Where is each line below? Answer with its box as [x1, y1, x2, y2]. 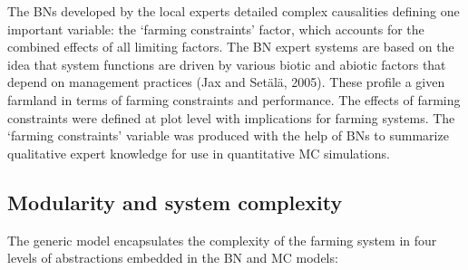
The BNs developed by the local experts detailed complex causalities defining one [7, 2, 460, 20]
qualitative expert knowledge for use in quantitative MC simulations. [7, 143, 390, 162]
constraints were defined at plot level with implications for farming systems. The [7, 108, 455, 127]
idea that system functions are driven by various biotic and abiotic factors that [7, 54, 446, 73]
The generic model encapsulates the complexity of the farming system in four [7, 230, 437, 249]
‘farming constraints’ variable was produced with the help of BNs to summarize [7, 126, 449, 145]
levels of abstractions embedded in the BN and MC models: [7, 248, 338, 267]
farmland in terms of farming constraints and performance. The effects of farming [7, 90, 461, 109]
